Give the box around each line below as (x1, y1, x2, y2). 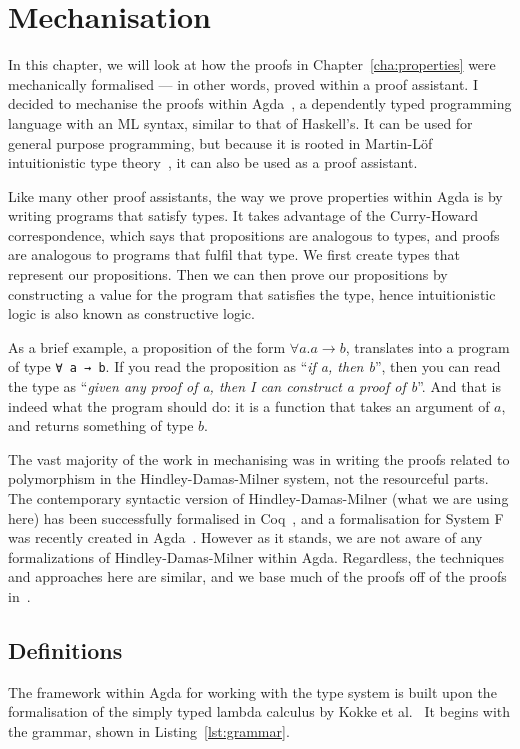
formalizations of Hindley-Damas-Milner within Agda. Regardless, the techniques (8, 546, 504, 567)
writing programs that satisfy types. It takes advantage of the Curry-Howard (8, 205, 479, 226)
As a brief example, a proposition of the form (8, 336, 286, 357)
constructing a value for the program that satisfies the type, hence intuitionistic (8, 283, 496, 304)
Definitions (8, 635, 123, 666)
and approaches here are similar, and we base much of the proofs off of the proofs (8, 566, 507, 587)
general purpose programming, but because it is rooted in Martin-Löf (8, 132, 433, 153)
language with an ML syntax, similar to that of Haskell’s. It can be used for (8, 112, 473, 133)
